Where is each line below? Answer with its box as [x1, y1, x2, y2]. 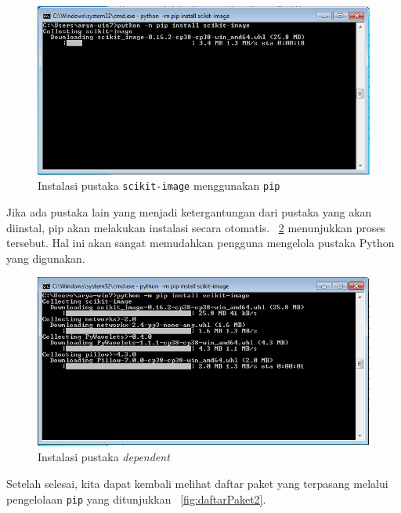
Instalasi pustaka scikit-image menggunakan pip [38, 177, 280, 194]
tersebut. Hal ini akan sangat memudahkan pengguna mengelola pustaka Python [6, 235, 395, 251]
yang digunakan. [6, 249, 85, 266]
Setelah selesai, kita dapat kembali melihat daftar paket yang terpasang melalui [6, 475, 388, 492]
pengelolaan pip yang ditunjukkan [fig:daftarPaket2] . [6, 490, 266, 507]
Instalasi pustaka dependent [38, 449, 170, 465]
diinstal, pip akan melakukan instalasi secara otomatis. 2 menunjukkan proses [6, 219, 386, 235]
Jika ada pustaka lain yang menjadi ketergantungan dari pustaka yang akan [6, 204, 372, 220]
